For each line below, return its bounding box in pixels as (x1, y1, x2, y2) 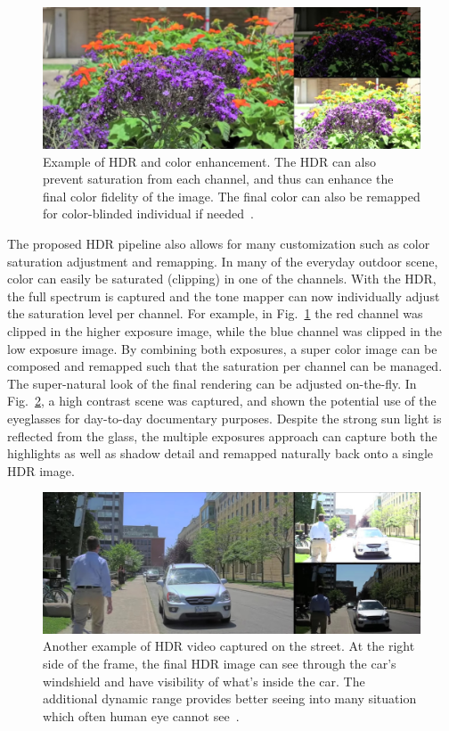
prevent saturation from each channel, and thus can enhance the (43, 169, 394, 188)
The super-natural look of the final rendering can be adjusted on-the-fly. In (7, 374, 417, 392)
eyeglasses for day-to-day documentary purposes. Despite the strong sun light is (7, 408, 442, 427)
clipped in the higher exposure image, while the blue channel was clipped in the (7, 321, 442, 340)
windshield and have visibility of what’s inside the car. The (43, 671, 365, 690)
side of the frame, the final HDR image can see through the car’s (43, 654, 396, 673)
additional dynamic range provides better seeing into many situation (43, 689, 417, 708)
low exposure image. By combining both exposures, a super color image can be (7, 339, 437, 357)
